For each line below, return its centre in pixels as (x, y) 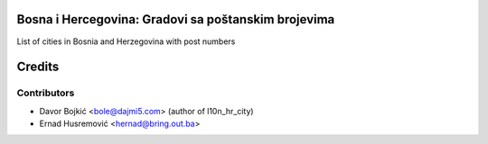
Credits (38, 67)
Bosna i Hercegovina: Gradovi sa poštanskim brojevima (176, 19)
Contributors (46, 93)
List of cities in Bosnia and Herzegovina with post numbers (126, 41)
